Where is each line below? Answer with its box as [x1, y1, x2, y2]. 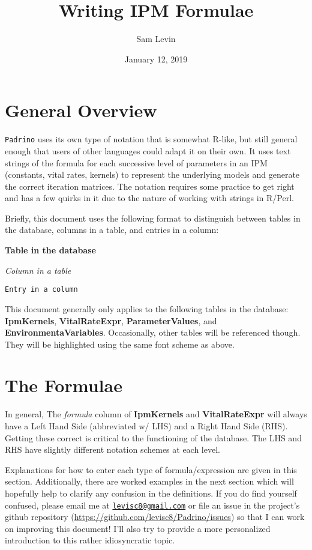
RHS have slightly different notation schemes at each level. [5, 443, 220, 456]
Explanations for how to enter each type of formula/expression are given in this [5, 463, 297, 476]
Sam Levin [136, 32, 176, 45]
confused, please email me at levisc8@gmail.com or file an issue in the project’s [5, 498, 300, 511]
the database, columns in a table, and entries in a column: [5, 223, 219, 236]
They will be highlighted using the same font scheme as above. [5, 337, 235, 350]
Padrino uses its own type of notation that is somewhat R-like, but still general [5, 133, 298, 145]
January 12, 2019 [124, 52, 188, 65]
